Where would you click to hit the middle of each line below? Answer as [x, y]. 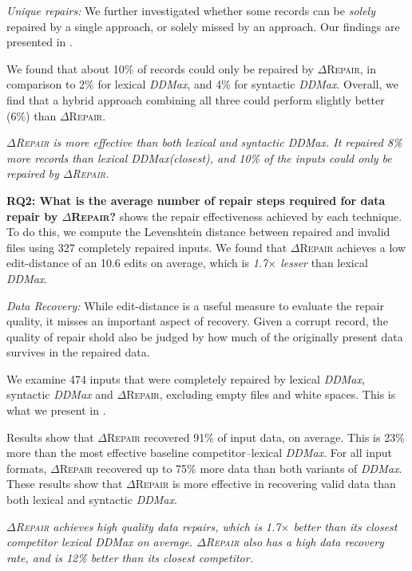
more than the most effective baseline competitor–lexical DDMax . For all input [199, 453]
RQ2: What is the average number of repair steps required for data [196, 200]
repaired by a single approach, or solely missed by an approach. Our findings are [203, 26]
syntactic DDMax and [60, 394]
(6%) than [32, 115]
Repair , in [352, 68]
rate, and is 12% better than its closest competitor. [130, 557]
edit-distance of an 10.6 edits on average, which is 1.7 [137, 263]
